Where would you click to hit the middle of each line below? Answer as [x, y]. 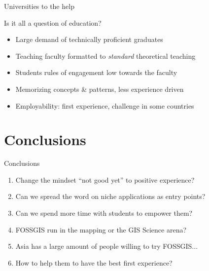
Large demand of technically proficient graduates [89, 39]
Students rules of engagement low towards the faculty [96, 72]
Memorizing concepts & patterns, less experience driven [100, 89]
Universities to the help [39, 6]
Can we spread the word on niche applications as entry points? [110, 196]
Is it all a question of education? [53, 22]
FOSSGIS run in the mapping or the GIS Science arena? [101, 229]
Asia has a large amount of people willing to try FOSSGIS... [107, 246]
